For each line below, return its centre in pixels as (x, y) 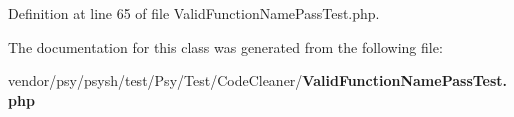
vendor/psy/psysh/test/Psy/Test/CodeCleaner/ (155, 80)
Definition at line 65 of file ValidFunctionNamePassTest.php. (194, 13)
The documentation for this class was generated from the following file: (225, 46)
